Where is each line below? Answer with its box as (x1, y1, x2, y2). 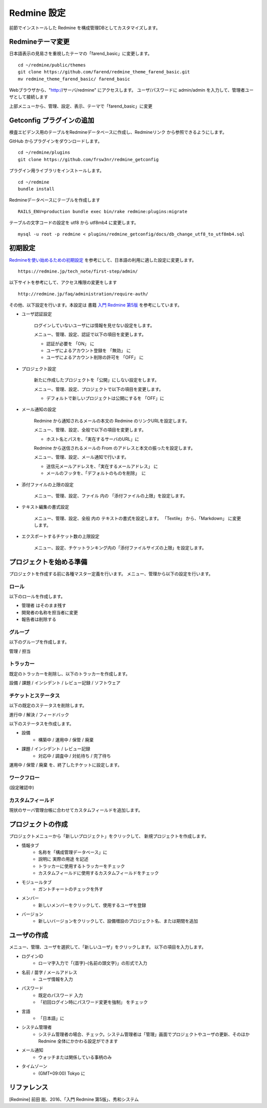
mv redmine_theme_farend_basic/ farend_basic (18, 76, 131, 82)
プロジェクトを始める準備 (9, 557, 88, 566)
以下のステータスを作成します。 (9, 721, 74, 727)
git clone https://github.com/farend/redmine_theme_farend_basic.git (18, 69, 190, 75)
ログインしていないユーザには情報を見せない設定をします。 (34, 322, 155, 328)
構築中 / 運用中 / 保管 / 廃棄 (38, 736, 94, 743)
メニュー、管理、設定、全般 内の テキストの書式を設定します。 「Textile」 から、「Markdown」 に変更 (34, 515, 241, 521)
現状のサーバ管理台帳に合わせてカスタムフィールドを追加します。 (9, 807, 143, 813)
